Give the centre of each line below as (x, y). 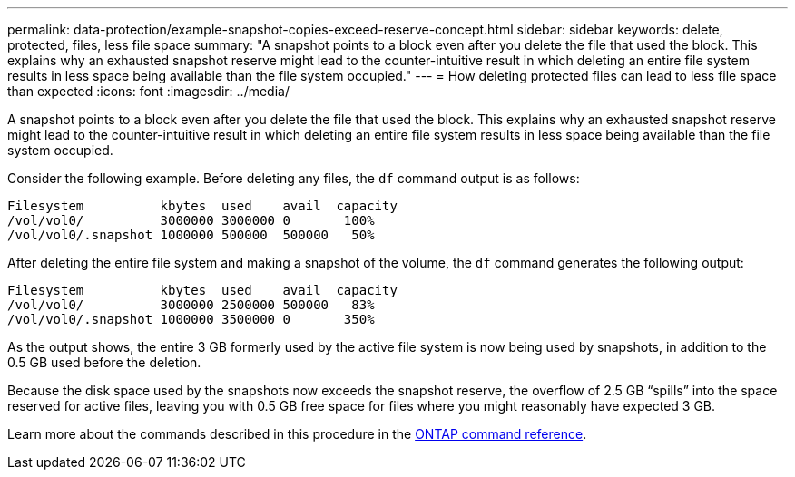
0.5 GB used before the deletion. (104, 362)
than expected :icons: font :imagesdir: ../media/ (148, 91)
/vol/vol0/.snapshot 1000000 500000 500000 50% (191, 235)
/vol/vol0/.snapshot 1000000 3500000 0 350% (191, 319)
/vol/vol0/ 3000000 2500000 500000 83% (191, 305)
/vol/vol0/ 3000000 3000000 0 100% (191, 220)
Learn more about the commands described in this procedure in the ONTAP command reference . (297, 434)
